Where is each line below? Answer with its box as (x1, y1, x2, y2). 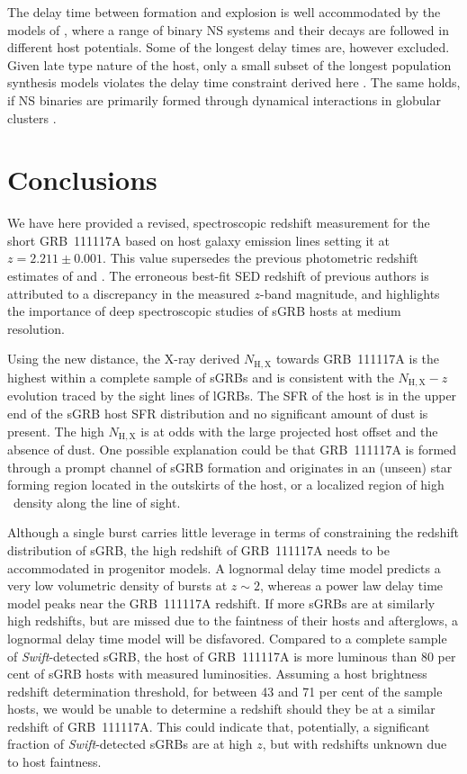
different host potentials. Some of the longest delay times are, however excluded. (7, 38, 450, 57)
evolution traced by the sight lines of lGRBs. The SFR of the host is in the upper (7, 386, 457, 405)
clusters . (7, 108, 57, 127)
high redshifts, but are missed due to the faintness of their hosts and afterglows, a (7, 611, 458, 630)
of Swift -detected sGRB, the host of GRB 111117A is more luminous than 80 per (7, 646, 456, 665)
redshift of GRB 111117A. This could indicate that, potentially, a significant (7, 716, 430, 735)
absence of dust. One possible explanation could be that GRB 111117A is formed (7, 439, 457, 458)
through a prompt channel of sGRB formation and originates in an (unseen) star (7, 457, 453, 476)
